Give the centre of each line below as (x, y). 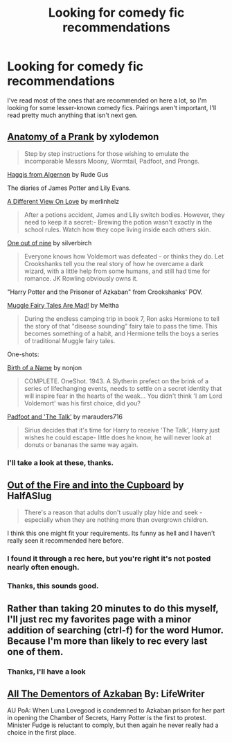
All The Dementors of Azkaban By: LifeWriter (106, 694)
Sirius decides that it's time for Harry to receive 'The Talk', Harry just (122, 430)
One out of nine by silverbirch (50, 243)
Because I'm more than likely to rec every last (107, 641)
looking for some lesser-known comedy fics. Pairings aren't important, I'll (112, 107)
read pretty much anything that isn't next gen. (73, 115)
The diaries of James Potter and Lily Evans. (69, 188)
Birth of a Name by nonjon (45, 367)
